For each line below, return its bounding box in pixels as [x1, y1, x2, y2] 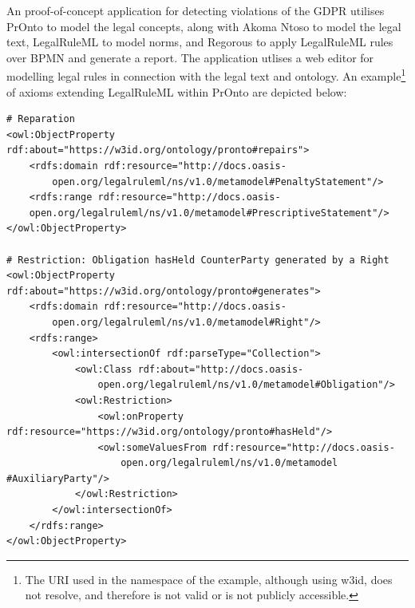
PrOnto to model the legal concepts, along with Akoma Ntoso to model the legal [6, 18, 401, 34]
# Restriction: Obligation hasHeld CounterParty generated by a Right [6, 254, 389, 266]
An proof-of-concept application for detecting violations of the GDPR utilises [6, 2, 385, 18]
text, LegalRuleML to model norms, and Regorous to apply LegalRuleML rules [6, 34, 393, 50]
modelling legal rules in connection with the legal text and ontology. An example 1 [6, 65, 406, 85]
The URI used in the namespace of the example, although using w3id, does [25, 570, 393, 587]
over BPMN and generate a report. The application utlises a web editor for [6, 49, 374, 65]
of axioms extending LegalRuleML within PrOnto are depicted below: [6, 83, 347, 100]
